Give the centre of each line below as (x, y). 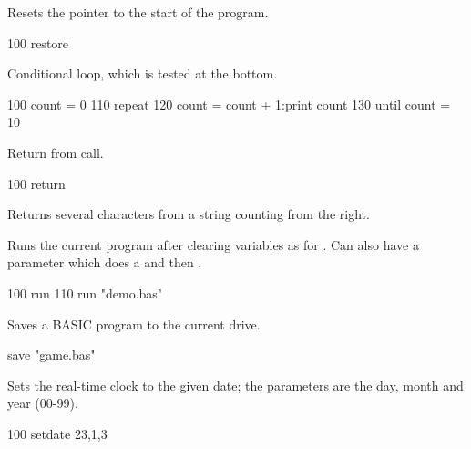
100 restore (38, 42)
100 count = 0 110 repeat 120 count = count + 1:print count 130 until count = (229, 104)
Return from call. (56, 152)
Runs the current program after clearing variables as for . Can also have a (213, 244)
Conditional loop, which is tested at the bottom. (143, 73)
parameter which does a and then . (105, 262)
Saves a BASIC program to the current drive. (134, 324)
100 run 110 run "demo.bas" (85, 292)
